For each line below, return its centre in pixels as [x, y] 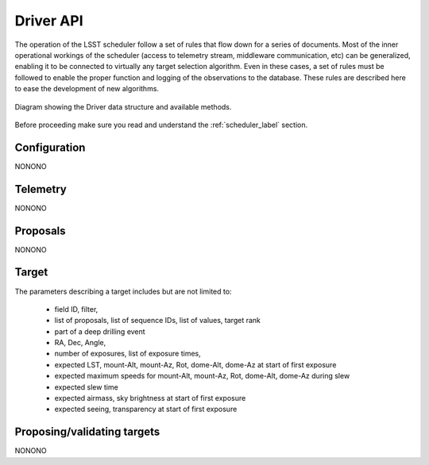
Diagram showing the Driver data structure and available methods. [123, 106]
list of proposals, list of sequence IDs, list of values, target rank [158, 321]
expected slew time [86, 387]
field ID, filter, [76, 309]
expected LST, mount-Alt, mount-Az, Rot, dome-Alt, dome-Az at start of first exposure [195, 364]
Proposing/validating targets [87, 432]
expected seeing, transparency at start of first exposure [146, 409]
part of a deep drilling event [100, 331]
